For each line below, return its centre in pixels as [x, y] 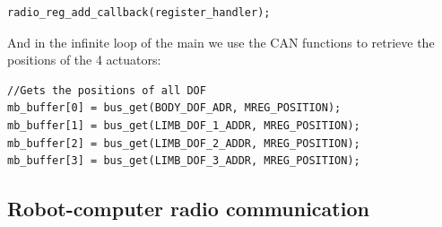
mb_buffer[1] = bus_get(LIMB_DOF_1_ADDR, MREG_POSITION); [184, 125]
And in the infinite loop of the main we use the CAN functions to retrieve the [221, 42]
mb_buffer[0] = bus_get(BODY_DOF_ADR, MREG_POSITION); [174, 108]
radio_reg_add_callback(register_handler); [139, 13]
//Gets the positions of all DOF [107, 90]
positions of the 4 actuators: [84, 60]
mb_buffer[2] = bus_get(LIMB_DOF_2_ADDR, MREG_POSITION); [184, 143]
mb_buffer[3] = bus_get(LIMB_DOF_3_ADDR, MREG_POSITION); [184, 161]
